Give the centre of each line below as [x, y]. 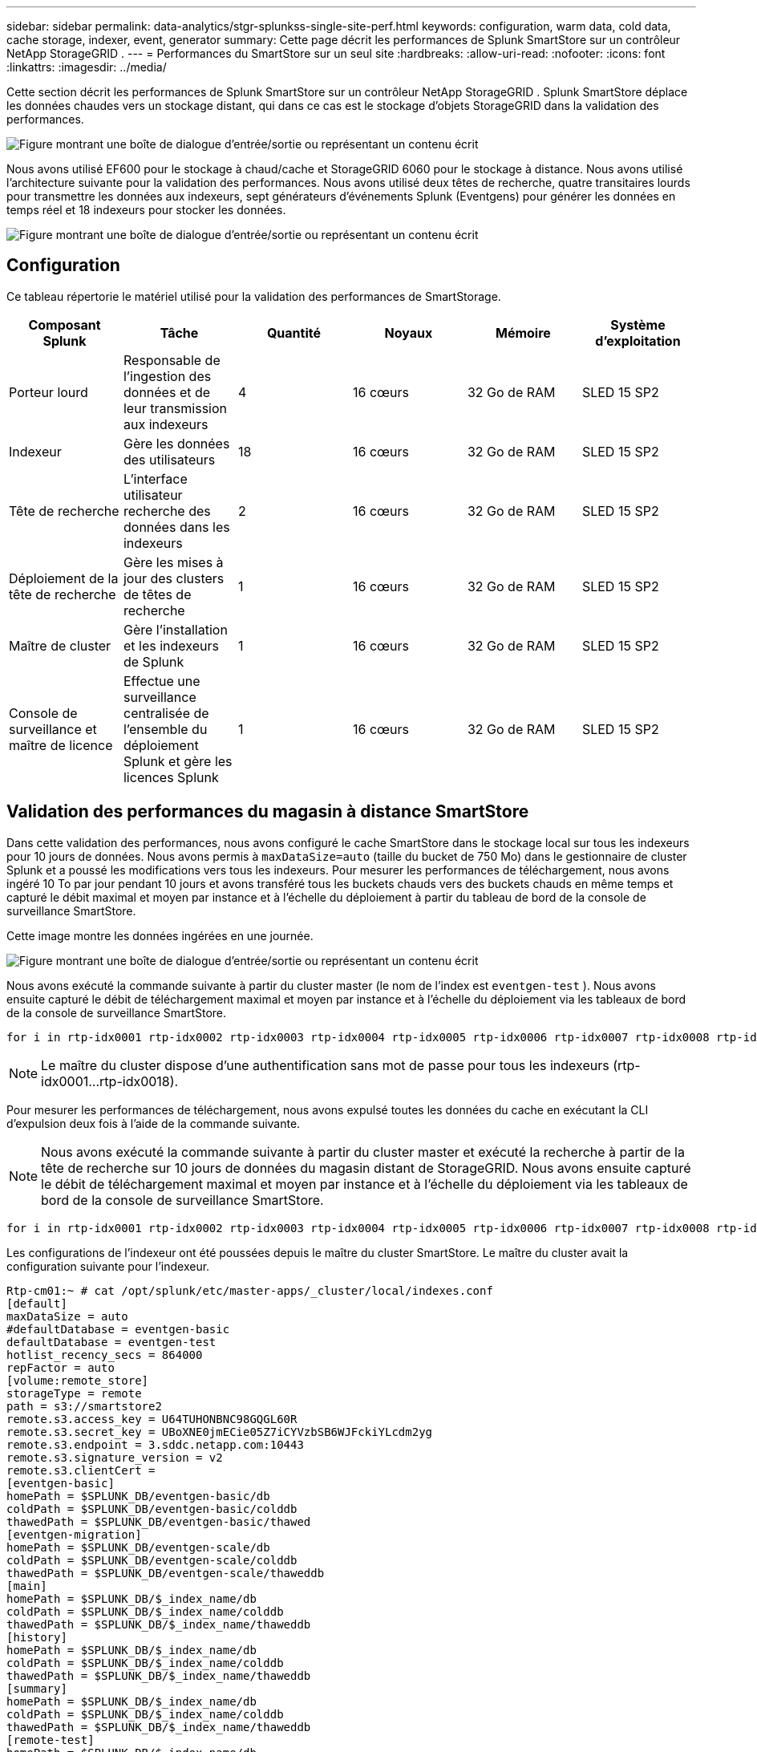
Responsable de [172, 360]
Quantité [293, 333]
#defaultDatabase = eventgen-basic [118, 1329]
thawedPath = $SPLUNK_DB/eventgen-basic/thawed [159, 1521]
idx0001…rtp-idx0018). [110, 1081]
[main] [27, 1586]
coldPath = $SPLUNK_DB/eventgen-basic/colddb [152, 1509]
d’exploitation [638, 341]
